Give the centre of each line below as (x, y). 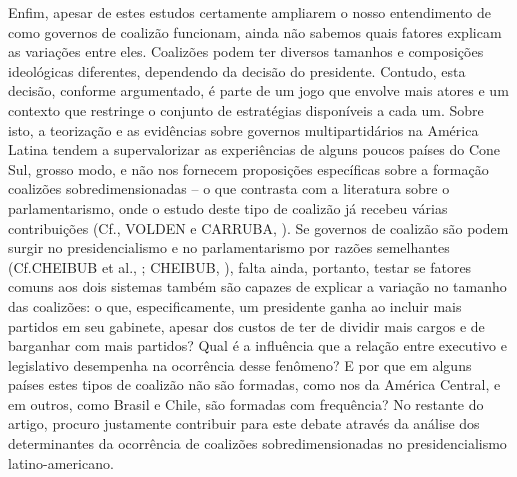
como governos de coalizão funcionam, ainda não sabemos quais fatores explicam (255, 31)
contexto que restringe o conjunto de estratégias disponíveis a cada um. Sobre (246, 109)
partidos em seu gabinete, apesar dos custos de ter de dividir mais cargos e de (246, 325)
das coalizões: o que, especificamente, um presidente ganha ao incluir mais (235, 305)
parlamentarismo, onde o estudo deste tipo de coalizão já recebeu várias (228, 207)
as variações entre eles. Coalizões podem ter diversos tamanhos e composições (246, 51)
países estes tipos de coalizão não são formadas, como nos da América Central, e (254, 384)
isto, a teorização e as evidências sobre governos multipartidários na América (243, 129)
